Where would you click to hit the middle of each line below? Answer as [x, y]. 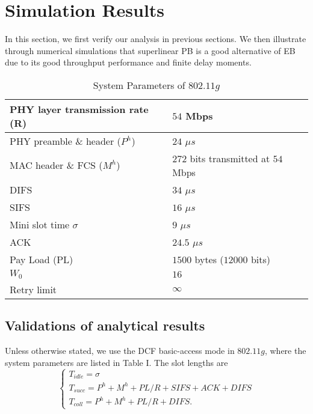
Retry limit [33, 289]
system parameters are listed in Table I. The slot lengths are [116, 362]
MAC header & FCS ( [56, 165]
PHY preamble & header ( [65, 141]
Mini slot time [40, 224]
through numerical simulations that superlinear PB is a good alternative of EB [150, 50]
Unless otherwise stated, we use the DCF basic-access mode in [120, 351]
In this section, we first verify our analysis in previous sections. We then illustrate [156, 39]
